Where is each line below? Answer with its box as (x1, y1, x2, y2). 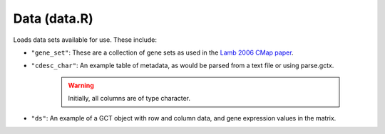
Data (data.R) (13, 11, 94, 26)
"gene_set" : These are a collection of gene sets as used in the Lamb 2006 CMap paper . (31, 48, 294, 57)
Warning (68, 81, 94, 89)
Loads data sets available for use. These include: (13, 35, 157, 44)
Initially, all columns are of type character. (68, 94, 191, 103)
